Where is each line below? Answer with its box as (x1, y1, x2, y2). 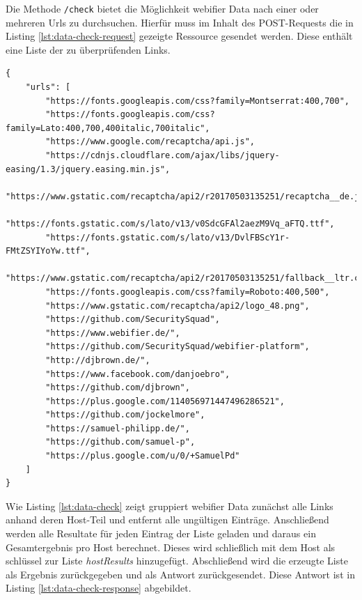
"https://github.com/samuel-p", (45, 437, 196, 447)
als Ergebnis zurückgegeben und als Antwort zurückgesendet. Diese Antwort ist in (6, 567, 355, 581)
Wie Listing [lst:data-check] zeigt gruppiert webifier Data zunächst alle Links (6, 498, 333, 513)
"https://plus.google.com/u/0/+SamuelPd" (45, 451, 240, 461)
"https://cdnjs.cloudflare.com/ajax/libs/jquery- (45, 151, 280, 160)
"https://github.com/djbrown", (45, 383, 190, 393)
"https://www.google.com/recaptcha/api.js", (45, 137, 255, 147)
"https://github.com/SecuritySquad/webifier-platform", (45, 341, 310, 352)
